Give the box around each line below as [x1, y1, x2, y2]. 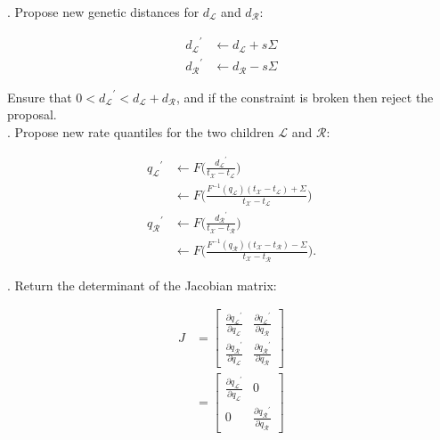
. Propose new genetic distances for [7, 3, 200, 20]
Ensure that [7, 87, 72, 106]
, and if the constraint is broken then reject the [175, 87, 434, 106]
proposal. [7, 105, 57, 124]
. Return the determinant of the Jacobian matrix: [7, 275, 277, 294]
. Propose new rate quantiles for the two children [7, 122, 274, 141]
